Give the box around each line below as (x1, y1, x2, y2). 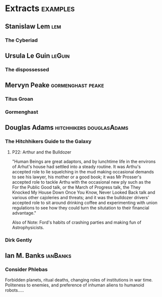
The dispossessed (5, 66, 49, 73)
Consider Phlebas (5, 266, 48, 273)
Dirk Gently (5, 236, 32, 243)
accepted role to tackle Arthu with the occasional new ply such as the (12, 179, 151, 185)
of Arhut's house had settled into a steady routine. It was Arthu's (12, 163, 141, 170)
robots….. (5, 287, 24, 293)
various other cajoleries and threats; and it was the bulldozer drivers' (12, 194, 149, 200)
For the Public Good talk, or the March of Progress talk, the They (12, 184, 141, 190)
